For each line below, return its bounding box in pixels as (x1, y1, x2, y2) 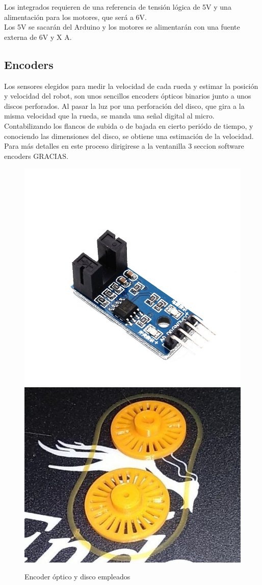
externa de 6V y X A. (4, 31, 72, 42)
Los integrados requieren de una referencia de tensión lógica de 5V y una (4, 2, 231, 12)
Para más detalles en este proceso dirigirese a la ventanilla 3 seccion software (4, 141, 244, 151)
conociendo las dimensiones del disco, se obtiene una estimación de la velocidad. (4, 130, 254, 141)
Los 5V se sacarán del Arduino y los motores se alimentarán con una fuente (4, 21, 240, 32)
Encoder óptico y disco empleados (24, 571, 130, 582)
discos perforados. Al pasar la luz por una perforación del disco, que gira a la (4, 100, 245, 111)
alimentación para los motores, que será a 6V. (4, 11, 147, 22)
